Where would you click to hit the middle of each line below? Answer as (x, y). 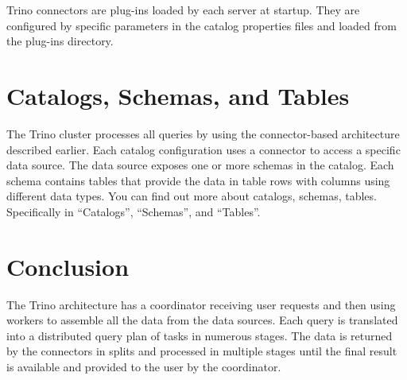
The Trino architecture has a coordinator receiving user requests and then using (201, 304)
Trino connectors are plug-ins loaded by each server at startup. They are (183, 10)
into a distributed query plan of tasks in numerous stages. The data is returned (200, 335)
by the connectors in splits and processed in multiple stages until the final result (202, 351)
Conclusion (68, 266)
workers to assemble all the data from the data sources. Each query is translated (202, 320)
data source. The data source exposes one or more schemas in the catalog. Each (200, 165)
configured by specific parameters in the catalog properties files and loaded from (202, 25)
